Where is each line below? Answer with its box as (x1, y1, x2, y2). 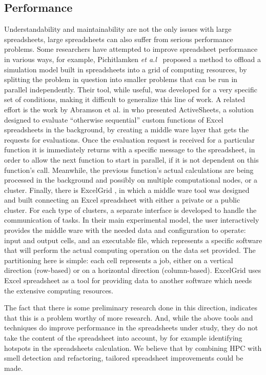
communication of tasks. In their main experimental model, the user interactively (4, 214, 259, 225)
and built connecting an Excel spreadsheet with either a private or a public (4, 194, 240, 205)
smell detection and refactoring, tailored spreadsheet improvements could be (4, 352, 243, 363)
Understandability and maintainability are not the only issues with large (4, 24, 232, 34)
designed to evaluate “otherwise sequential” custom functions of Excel (4, 114, 223, 125)
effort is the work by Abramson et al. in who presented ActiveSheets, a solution (4, 104, 254, 114)
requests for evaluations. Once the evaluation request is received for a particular (4, 134, 255, 145)
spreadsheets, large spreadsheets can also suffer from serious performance (4, 33, 233, 44)
